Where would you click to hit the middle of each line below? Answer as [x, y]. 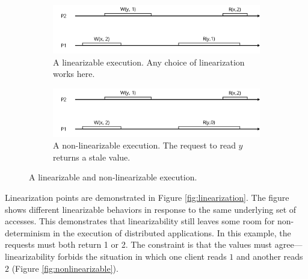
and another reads [269, 256]
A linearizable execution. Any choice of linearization [149, 62]
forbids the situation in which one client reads [142, 256]
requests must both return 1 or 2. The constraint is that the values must [139, 244]
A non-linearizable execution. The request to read [144, 145]
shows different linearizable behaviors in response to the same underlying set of [151, 209]
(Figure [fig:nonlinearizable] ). [65, 268]
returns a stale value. [92, 157]
